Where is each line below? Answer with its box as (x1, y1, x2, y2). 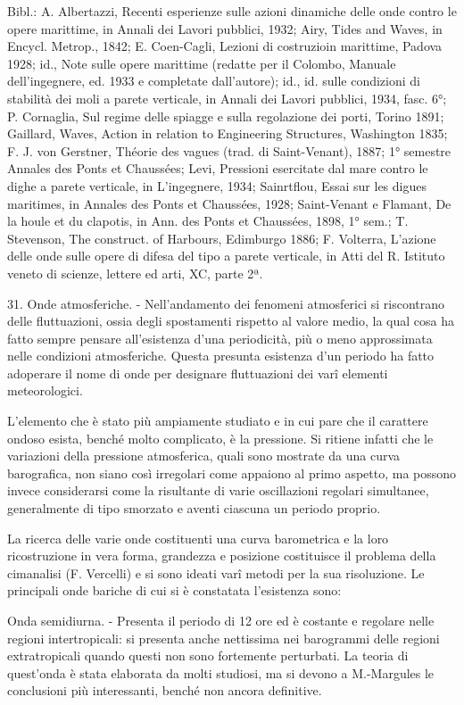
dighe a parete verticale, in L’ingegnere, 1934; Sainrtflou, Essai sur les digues (7, 176, 427, 195)
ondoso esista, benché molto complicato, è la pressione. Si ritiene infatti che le (7, 428, 434, 447)
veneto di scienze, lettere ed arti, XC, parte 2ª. (7, 263, 263, 282)
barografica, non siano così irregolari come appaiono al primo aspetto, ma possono (7, 463, 457, 482)
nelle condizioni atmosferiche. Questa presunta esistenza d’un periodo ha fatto (7, 346, 435, 365)
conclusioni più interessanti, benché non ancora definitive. (7, 681, 322, 700)
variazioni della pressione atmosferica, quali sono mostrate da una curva (7, 446, 401, 465)
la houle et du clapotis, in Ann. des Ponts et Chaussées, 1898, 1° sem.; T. (7, 211, 409, 230)
